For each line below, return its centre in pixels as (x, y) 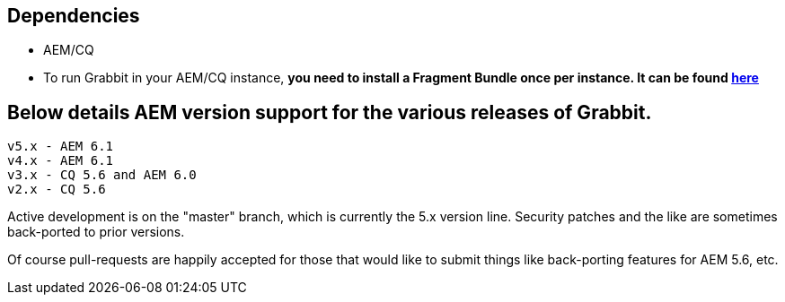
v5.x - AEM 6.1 (61, 147)
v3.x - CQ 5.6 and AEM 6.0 (102, 175)
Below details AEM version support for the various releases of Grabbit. (330, 112)
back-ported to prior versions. (96, 232)
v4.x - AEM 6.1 (61, 161)
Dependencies (74, 16)
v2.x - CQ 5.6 (57, 190)
